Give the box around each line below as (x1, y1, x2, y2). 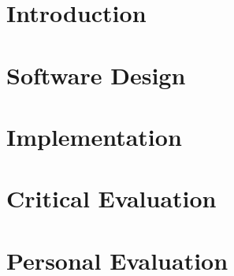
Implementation (6, 120, 182, 152)
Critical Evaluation (6, 182, 217, 214)
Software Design (6, 58, 186, 91)
